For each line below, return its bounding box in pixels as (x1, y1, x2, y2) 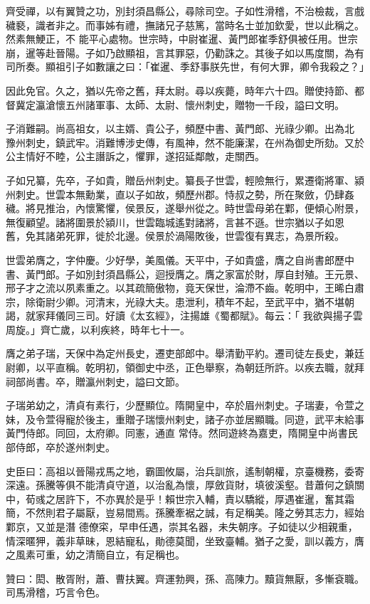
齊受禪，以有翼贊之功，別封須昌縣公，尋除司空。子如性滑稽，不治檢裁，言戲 (6, 4, 364, 18)
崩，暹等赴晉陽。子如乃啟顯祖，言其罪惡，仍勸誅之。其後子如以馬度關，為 (6, 45, 354, 60)
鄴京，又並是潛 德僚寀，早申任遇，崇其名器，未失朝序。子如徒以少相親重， (6, 519, 358, 534)
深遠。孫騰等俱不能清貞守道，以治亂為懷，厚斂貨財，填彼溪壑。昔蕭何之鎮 (6, 477, 354, 492)
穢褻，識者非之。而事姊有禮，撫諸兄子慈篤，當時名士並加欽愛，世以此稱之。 (6, 17, 364, 32)
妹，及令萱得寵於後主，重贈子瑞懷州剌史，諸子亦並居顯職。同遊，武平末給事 (6, 411, 364, 426)
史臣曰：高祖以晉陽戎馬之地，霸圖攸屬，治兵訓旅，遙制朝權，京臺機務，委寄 (6, 463, 364, 478)
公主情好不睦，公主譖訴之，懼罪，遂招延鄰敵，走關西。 (6, 149, 265, 164)
